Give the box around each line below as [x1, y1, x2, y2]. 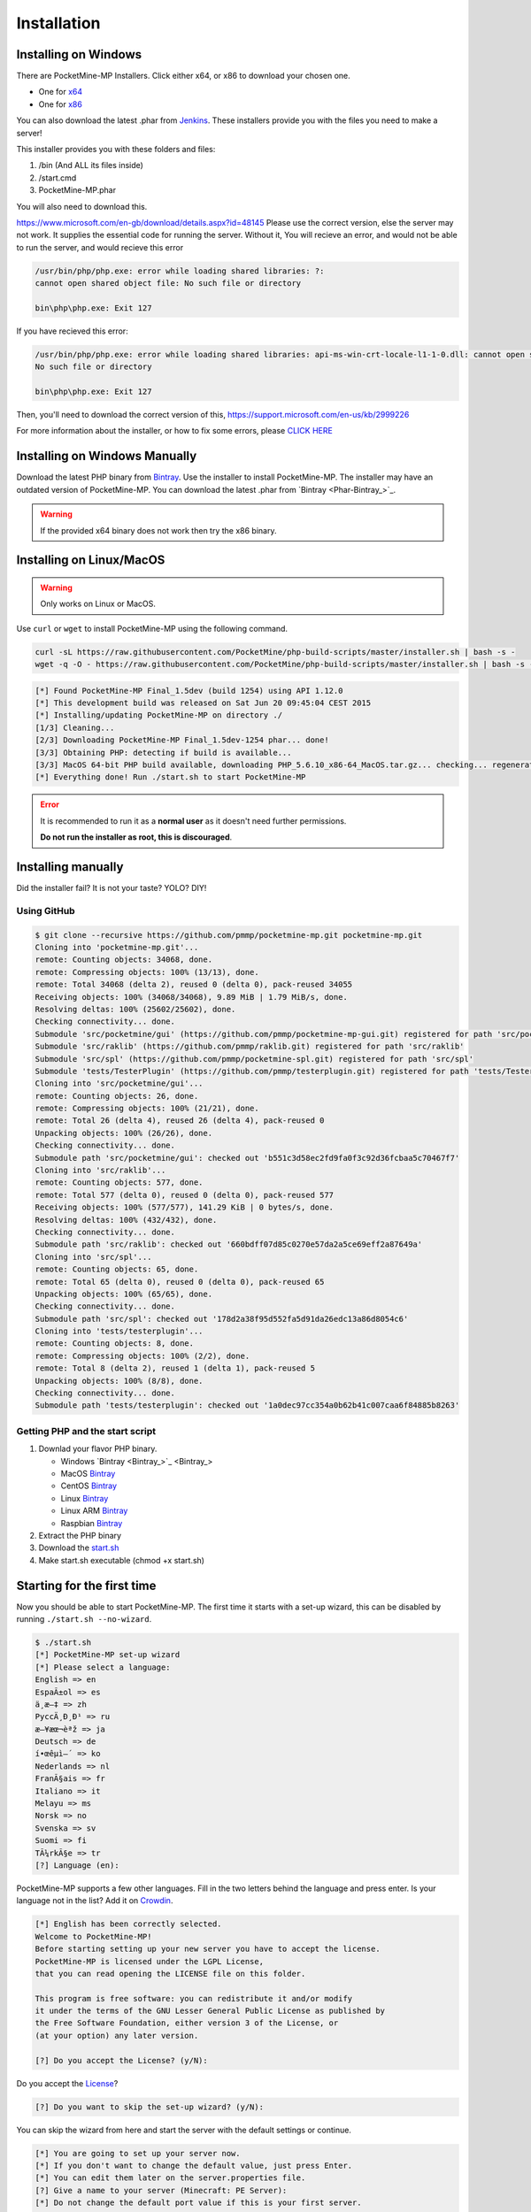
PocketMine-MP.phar [38, 185, 117, 196]
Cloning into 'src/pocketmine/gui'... [35, 1079, 204, 1088]
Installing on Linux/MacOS [16, 553, 165, 568]
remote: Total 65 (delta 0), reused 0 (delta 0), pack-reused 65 [35, 1277, 325, 1286]
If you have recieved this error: [16, 326, 128, 336]
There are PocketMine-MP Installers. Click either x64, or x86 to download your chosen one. [16, 71, 351, 81]
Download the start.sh [38, 1542, 119, 1553]
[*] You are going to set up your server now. [35, 2148, 241, 2158]
